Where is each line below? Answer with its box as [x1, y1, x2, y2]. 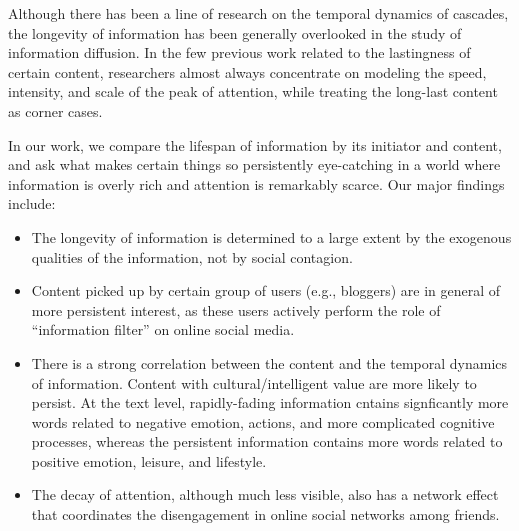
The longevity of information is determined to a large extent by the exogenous [31, 226, 512, 247]
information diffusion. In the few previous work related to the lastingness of [8, 42, 471, 63]
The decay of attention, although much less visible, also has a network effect [31, 484, 499, 505]
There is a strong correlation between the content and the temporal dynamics [31, 352, 508, 373]
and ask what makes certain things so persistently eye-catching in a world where [8, 154, 501, 175]
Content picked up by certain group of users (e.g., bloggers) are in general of [31, 280, 501, 301]
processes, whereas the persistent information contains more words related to [31, 431, 503, 452]
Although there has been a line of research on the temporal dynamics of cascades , [8, 3, 509, 23]
